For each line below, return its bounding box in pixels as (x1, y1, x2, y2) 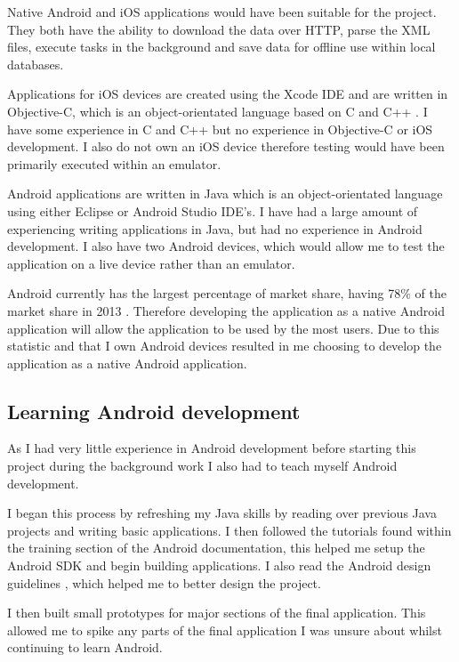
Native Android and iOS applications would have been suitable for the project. (7, 3, 437, 20)
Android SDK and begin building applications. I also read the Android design (7, 556, 431, 575)
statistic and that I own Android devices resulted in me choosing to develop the (7, 336, 442, 355)
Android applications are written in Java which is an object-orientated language (7, 184, 443, 203)
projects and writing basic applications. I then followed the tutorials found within (7, 521, 452, 539)
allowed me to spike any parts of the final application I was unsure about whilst (7, 620, 442, 639)
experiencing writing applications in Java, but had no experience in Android (7, 219, 423, 238)
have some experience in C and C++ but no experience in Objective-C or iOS (7, 119, 433, 138)
